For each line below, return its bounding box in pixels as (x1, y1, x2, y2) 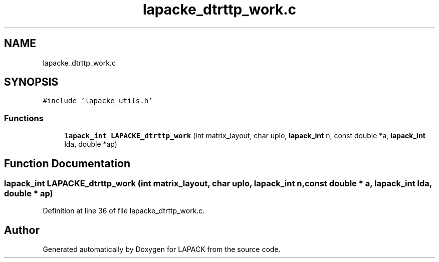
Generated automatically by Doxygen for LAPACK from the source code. (43, 245, 281, 254)
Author (4, 223, 40, 236)
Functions (4, 113, 44, 123)
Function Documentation (4, 157, 130, 170)
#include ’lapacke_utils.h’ (43, 97, 153, 105)
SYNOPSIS (4, 76, 59, 89)
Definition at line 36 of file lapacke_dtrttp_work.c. (43, 206, 205, 215)
